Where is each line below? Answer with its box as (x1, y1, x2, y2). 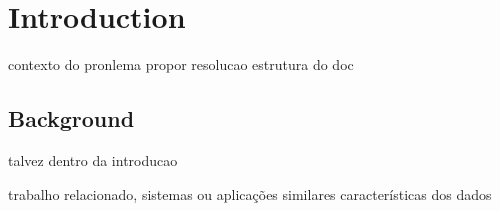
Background (8, 103, 135, 134)
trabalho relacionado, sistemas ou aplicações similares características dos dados (8, 183, 492, 204)
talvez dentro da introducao (8, 149, 178, 170)
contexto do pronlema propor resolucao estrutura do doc (8, 54, 354, 75)
